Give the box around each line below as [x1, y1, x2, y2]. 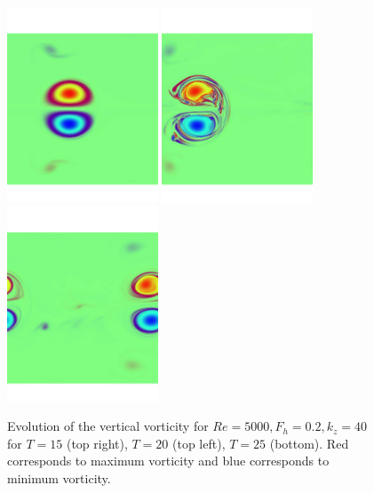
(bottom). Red [269, 433, 349, 452]
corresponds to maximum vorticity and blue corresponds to [7, 451, 330, 470]
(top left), [172, 433, 226, 452]
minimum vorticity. [7, 469, 111, 488]
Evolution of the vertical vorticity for [7, 417, 209, 435]
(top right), [66, 433, 128, 452]
